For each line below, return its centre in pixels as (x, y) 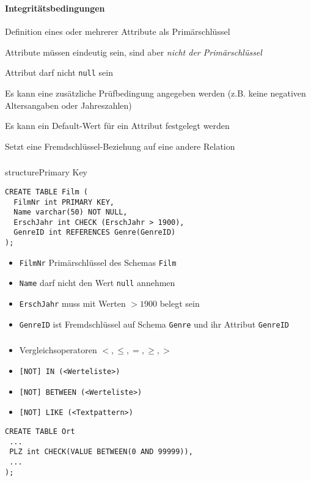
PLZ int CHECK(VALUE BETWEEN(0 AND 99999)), (101, 452)
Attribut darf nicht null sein (59, 72)
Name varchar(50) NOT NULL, (71, 212)
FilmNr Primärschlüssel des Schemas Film (98, 262)
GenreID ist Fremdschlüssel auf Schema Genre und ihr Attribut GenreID (154, 324)
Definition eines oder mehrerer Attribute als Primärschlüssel (118, 31)
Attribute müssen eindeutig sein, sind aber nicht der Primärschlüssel (134, 52)
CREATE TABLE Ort (40, 431)
